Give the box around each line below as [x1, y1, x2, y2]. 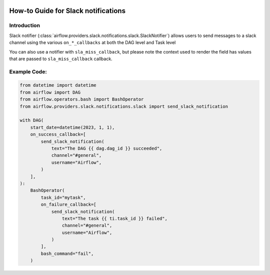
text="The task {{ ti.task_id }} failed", [61, 215, 167, 221]
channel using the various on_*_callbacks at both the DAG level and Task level [9, 40, 176, 46]
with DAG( [19, 118, 44, 123]
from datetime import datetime [19, 83, 97, 88]
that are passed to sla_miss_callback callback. [9, 56, 112, 62]
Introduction [9, 22, 40, 29]
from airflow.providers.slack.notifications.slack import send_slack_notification [19, 103, 228, 109]
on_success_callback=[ [30, 132, 86, 137]
